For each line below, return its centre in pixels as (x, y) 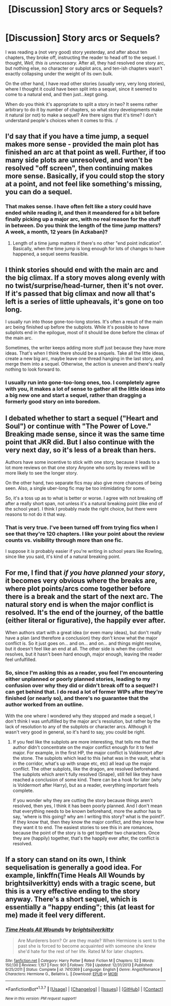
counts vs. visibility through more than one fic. (64, 540)
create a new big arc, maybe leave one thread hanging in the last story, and (84, 359)
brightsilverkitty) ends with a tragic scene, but (80, 883)
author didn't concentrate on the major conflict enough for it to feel (83, 747)
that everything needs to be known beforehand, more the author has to (87, 811)
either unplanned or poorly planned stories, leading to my (78, 679)
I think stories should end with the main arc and (82, 270)
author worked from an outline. (45, 704)
